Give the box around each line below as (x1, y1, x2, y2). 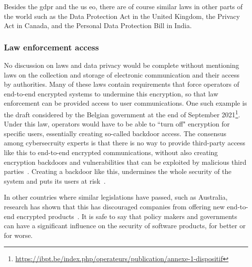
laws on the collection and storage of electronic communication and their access (4, 69, 240, 79)
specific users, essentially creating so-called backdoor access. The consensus (4, 128, 226, 138)
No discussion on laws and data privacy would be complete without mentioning (4, 60, 239, 70)
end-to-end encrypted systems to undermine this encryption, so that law (4, 88, 219, 98)
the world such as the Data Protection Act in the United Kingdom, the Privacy (4, 11, 240, 21)
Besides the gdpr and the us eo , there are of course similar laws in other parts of (4, 1, 243, 11)
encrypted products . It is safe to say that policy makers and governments (16, 211, 237, 221)
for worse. (4, 230, 33, 240)
